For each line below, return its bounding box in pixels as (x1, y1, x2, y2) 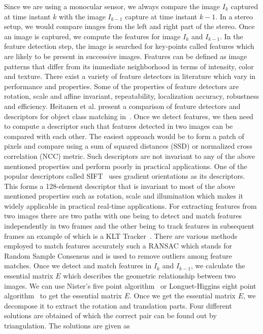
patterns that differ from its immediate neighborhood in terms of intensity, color (4, 61, 254, 71)
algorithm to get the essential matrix (4, 290, 122, 301)
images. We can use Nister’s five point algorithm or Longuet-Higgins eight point (4, 280, 256, 291)
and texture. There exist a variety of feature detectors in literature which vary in (4, 71, 256, 81)
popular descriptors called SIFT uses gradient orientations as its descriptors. (4, 171, 245, 181)
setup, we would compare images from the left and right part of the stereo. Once (4, 21, 255, 32)
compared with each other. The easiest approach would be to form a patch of (4, 130, 244, 141)
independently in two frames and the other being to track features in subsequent (4, 220, 254, 231)
